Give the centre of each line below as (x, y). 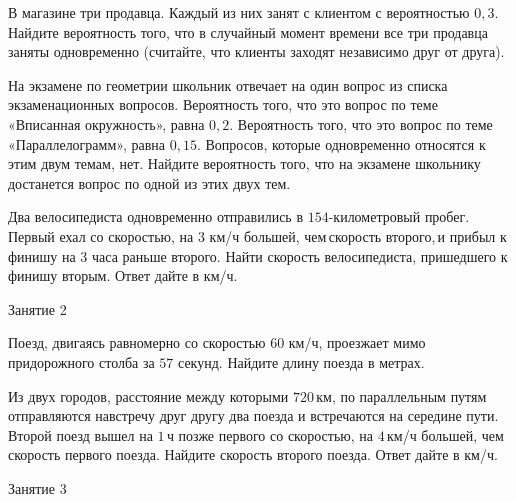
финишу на (42, 255)
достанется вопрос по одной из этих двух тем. (149, 182)
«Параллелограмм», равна (86, 143)
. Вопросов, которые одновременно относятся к (341, 143)
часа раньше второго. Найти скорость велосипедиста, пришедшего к (300, 255)
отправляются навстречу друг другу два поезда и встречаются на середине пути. (253, 415)
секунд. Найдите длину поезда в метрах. (301, 361)
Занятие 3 (37, 487)
